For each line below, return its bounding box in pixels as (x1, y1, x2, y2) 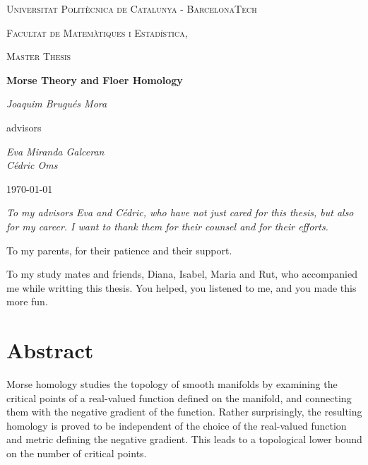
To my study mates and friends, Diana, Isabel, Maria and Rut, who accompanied (6, 266, 358, 281)
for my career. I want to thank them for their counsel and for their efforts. (6, 218, 328, 233)
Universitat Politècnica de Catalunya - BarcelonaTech (6, 1, 257, 16)
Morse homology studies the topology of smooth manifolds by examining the (6, 377, 338, 392)
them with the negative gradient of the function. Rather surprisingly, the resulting (6, 404, 362, 419)
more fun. (6, 294, 48, 309)
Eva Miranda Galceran (6, 143, 105, 158)
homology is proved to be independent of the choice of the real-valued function (6, 418, 347, 432)
